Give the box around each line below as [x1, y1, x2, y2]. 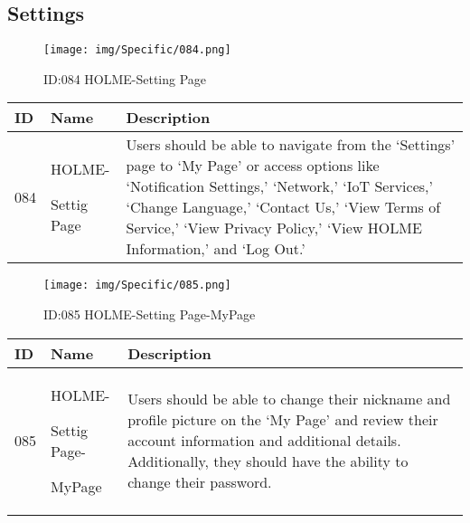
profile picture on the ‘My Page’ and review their [127, 409, 438, 431]
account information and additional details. [127, 430, 401, 452]
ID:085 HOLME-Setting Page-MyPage [43, 305, 256, 324]
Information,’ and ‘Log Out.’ [126, 238, 305, 260]
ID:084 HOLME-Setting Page [43, 69, 207, 88]
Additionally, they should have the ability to [127, 451, 409, 472]
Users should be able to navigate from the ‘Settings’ [126, 134, 456, 156]
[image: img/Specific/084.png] [43, 43, 231, 57]
